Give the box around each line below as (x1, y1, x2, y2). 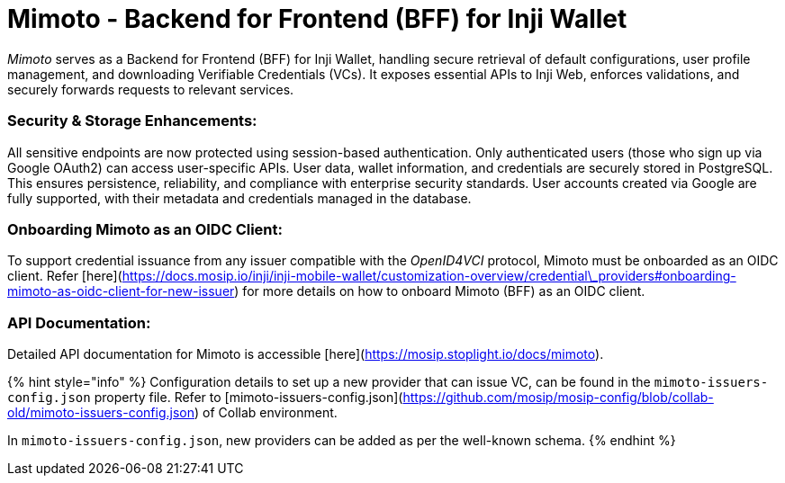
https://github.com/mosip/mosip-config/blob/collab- (402, 389, 714, 405)
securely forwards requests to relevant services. (7, 81, 294, 97)
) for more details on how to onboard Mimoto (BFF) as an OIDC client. (234, 283, 645, 300)
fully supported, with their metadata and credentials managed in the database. (7, 190, 472, 206)
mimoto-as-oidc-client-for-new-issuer (7, 283, 235, 300)
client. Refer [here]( (7, 268, 122, 284)
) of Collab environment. (194, 405, 338, 420)
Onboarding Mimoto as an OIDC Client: (7, 219, 284, 238)
